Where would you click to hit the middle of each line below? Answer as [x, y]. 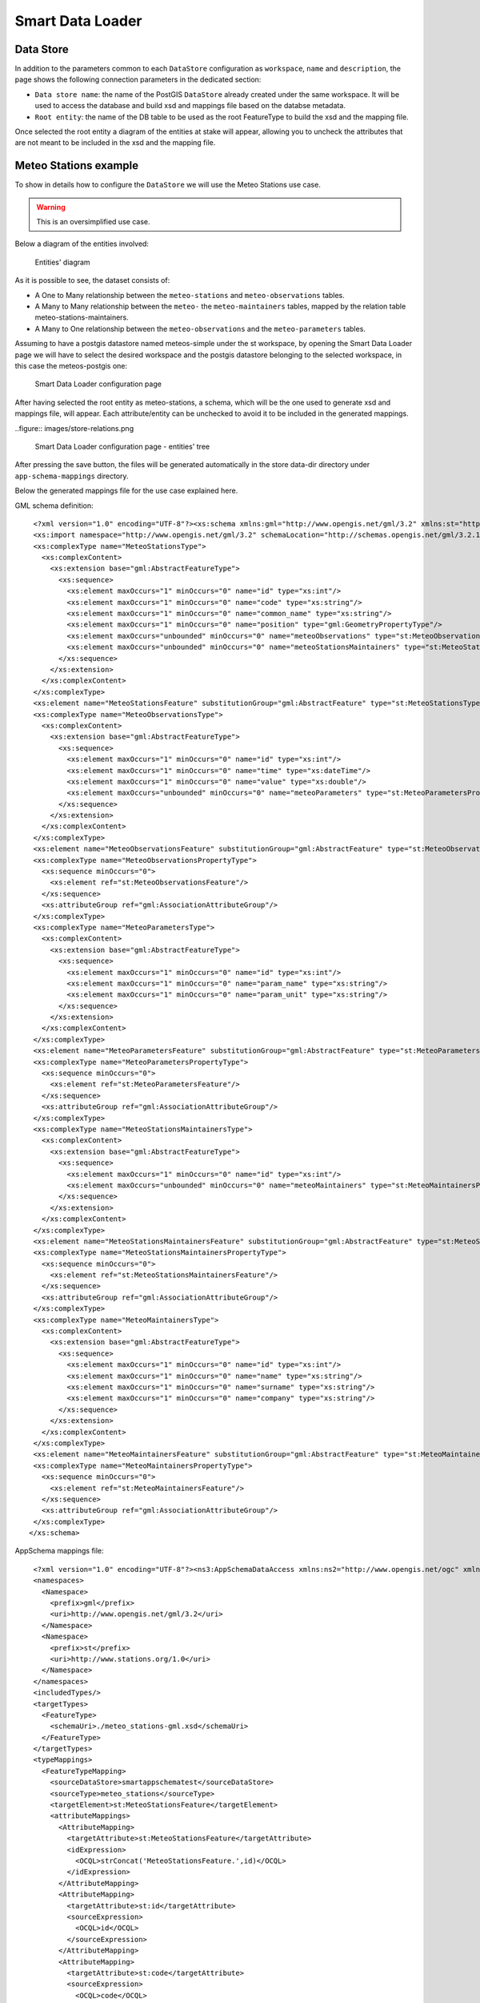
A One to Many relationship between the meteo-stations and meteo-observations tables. [190, 295]
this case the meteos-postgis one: [71, 366]
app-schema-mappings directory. [72, 476]
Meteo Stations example [77, 165]
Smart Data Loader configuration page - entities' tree [122, 446]
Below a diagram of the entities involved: [82, 244]
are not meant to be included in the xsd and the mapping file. [115, 143]
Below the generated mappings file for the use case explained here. [126, 491]
